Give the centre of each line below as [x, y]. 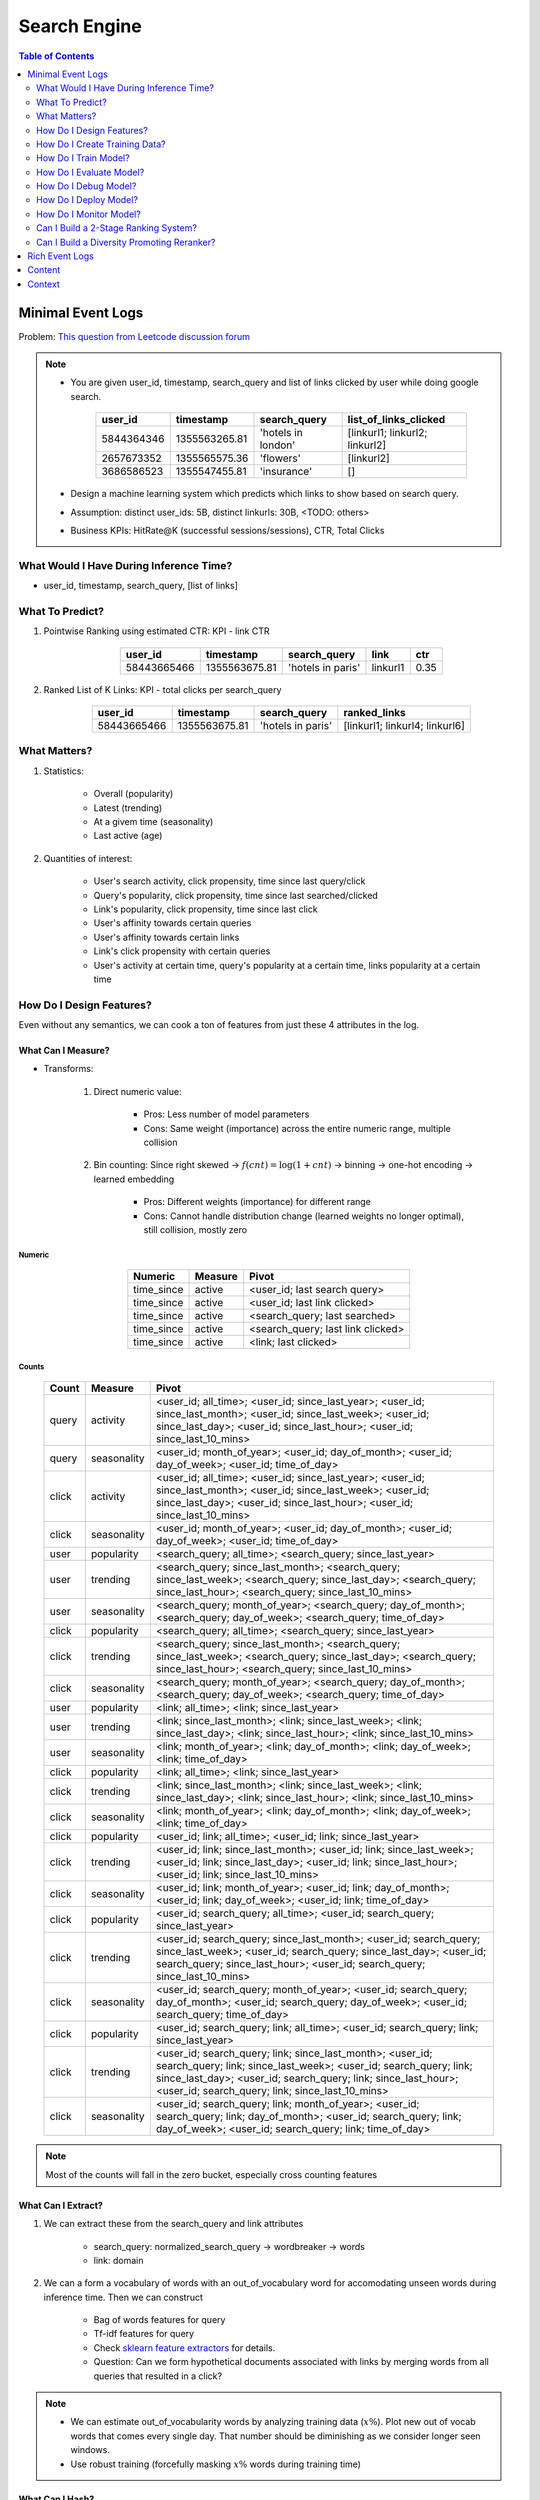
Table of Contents [56, 56]
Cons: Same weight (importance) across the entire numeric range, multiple [297, 1128]
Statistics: [64, 771]
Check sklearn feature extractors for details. [184, 2347]
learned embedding [134, 1179]
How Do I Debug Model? [86, 186]
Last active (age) [128, 836]
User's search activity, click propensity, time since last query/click [229, 881]
